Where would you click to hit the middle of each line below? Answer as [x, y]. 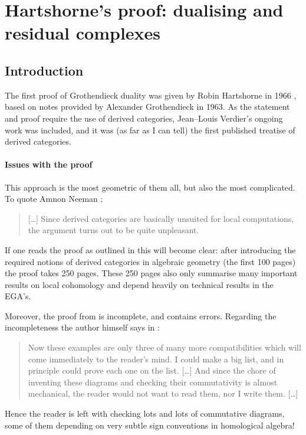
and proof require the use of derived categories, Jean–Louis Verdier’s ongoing [144, 118]
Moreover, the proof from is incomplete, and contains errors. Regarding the [141, 315]
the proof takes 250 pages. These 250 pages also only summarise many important [151, 273]
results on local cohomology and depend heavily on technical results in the [139, 284]
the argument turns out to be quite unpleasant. [113, 230]
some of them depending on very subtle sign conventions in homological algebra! [150, 425]
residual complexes [83, 33]
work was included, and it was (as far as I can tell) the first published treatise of [150, 130]
